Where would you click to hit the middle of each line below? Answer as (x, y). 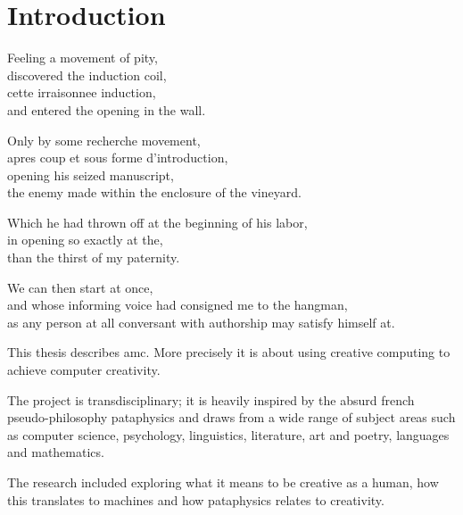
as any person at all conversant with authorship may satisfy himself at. (201, 322)
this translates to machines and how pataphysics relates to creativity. (196, 499)
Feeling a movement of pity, (83, 58)
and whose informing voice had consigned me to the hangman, (178, 305)
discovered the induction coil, (87, 75)
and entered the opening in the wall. (107, 109)
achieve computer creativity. (84, 370)
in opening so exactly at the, (85, 240)
